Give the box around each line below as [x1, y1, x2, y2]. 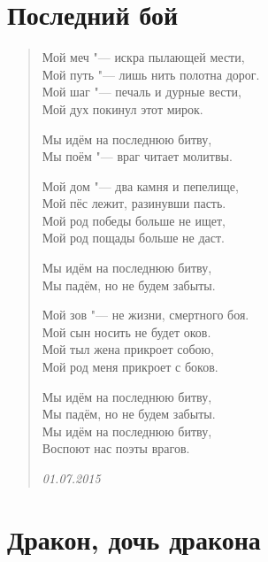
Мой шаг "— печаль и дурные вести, [42, 82, 241, 101]
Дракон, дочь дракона [7, 520, 261, 557]
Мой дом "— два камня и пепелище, [42, 176, 239, 195]
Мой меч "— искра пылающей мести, [42, 48, 245, 66]
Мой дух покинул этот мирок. [42, 99, 203, 118]
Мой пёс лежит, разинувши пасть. [42, 194, 226, 212]
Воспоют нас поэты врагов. [42, 439, 190, 458]
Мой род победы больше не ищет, [42, 211, 226, 229]
